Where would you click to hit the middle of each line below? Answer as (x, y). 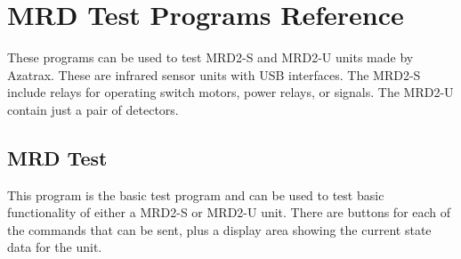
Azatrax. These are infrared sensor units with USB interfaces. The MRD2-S (214, 74)
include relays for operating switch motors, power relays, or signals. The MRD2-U (230, 92)
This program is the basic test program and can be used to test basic (196, 194)
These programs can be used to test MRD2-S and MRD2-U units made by (210, 57)
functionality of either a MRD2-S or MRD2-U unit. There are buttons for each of (229, 212)
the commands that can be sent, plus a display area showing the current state (219, 229)
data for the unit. (55, 247)
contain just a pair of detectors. (93, 109)
